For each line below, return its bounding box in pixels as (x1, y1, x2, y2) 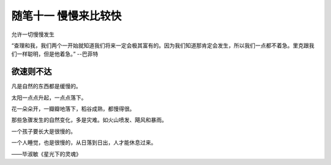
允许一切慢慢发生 (11, 31, 55, 38)
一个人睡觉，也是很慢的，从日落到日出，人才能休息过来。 (11, 139, 156, 147)
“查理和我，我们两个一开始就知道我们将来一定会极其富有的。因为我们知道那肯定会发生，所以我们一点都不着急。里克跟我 (11, 42, 315, 49)
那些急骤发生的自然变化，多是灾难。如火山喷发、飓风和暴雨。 (11, 117, 167, 124)
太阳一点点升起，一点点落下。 (11, 94, 87, 101)
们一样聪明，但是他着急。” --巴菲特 (11, 50, 98, 58)
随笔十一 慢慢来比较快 (11, 9, 122, 23)
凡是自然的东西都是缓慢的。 (11, 83, 82, 90)
